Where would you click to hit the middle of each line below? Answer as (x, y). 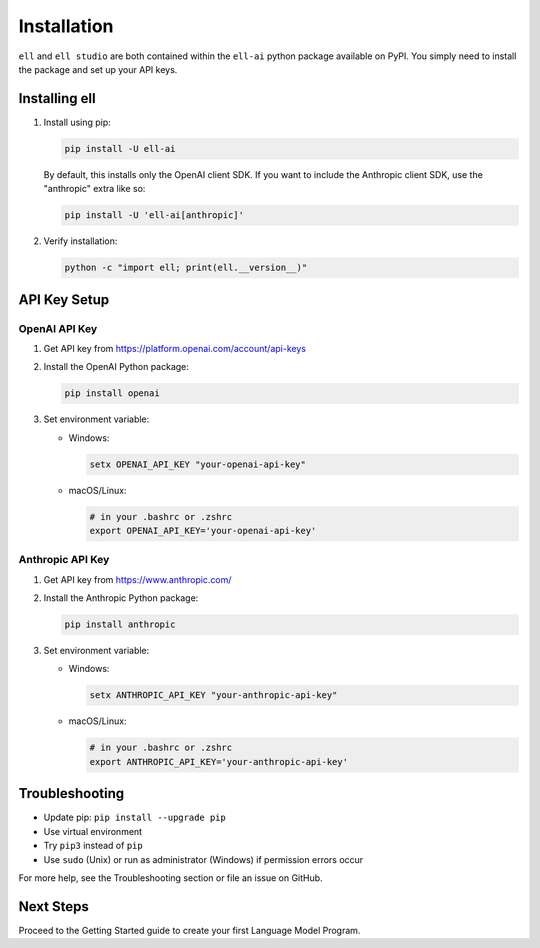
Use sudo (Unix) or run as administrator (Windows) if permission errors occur (203, 859)
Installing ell (57, 98)
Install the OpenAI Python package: (116, 367)
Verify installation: (80, 241)
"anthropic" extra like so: (94, 189)
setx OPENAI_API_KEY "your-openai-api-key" (198, 464)
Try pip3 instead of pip (93, 846)
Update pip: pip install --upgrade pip (135, 817)
